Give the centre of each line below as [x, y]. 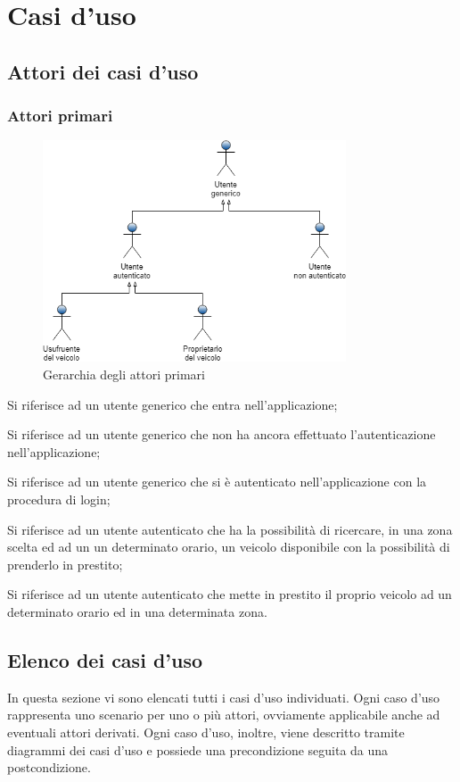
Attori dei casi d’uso [103, 71]
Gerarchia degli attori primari [124, 374]
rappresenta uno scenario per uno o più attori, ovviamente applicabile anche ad [224, 715]
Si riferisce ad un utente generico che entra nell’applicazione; [172, 404]
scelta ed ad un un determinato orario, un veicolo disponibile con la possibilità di [229, 547]
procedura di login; [59, 499]
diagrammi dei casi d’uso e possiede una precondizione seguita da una [198, 749]
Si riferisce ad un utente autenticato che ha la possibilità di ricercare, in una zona [230, 529]
